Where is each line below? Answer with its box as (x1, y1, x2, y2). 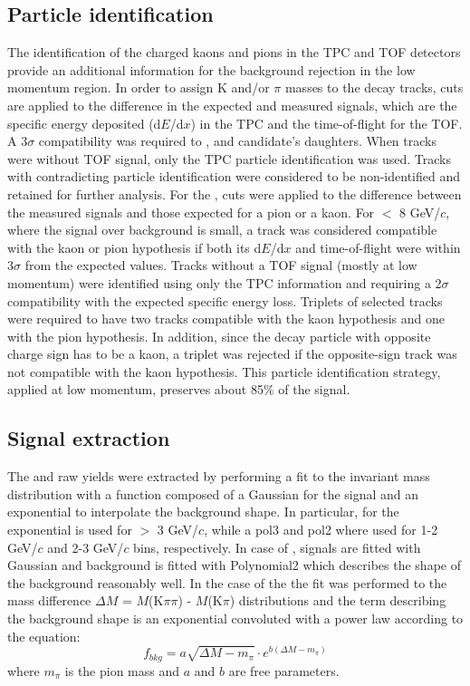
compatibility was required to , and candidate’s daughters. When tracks (38, 131, 436, 150)
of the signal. (278, 380, 350, 399)
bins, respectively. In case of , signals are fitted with (133, 537, 421, 556)
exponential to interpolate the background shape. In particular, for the (7, 502, 399, 521)
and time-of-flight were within (295, 237, 461, 256)
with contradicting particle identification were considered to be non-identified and (7, 167, 460, 186)
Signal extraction (7, 424, 170, 452)
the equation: (7, 626, 81, 645)
